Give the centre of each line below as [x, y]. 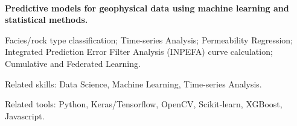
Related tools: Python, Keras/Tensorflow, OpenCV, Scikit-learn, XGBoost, [144, 104]
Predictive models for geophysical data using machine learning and [147, 8]
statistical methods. [46, 20]
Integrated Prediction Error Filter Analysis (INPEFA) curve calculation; [139, 52]
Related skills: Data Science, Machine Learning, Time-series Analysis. [133, 83]
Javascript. [25, 115]
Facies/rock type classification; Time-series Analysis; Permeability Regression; [149, 39]
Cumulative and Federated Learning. [73, 63]
